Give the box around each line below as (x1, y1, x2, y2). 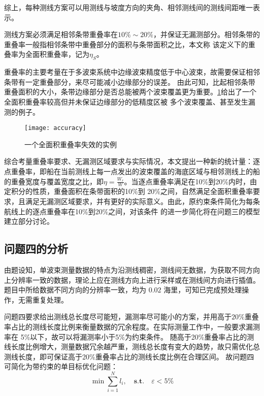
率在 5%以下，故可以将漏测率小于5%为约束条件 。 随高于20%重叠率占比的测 (4, 331, 254, 342)
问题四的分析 (4, 241, 68, 256)
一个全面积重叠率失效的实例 (24, 139, 117, 149)
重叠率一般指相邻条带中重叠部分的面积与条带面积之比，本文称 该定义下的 (4, 39, 248, 49)
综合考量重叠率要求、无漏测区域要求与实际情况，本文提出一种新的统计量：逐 (4, 156, 260, 167)
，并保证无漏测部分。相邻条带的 (153, 29, 260, 40)
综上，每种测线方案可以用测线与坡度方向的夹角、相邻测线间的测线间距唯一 (4, 2, 253, 12)
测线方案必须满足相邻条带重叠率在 (4, 29, 118, 40)
